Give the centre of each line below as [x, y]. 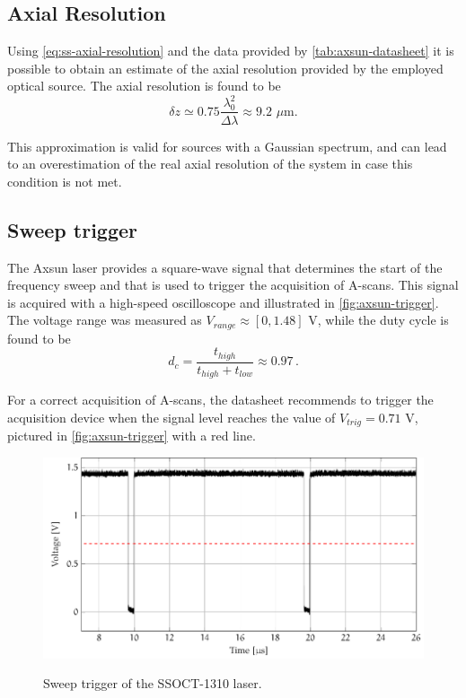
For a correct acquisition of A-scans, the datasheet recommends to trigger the [220, 400]
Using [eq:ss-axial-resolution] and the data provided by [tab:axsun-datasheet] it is [231, 51]
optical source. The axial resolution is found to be [144, 86]
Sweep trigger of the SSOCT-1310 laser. [153, 683]
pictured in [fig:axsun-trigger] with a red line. [132, 436]
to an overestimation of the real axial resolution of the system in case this [210, 164]
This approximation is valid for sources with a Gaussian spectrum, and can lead [227, 146]
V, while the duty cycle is [378, 320]
